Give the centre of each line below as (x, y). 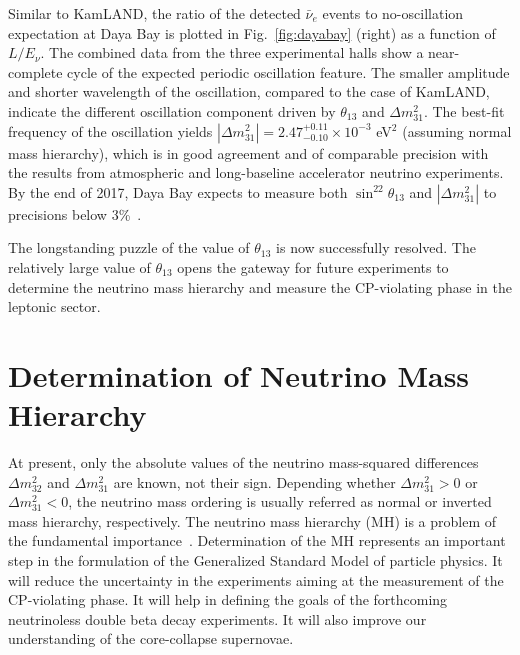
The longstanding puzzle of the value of (129, 247)
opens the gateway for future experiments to (313, 266)
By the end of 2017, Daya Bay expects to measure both (178, 191)
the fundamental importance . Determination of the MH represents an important (257, 540)
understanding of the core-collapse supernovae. (151, 638)
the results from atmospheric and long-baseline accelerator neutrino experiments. (256, 172)
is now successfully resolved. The (376, 247)
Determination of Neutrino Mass (239, 374)
